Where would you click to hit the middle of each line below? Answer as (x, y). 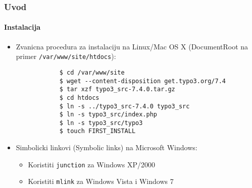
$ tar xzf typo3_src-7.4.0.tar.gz (117, 89)
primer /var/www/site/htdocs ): (66, 56)
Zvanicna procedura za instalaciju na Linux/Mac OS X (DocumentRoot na (132, 46)
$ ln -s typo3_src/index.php (108, 115)
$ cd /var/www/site (92, 72)
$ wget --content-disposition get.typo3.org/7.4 (143, 81)
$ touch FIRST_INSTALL (97, 131)
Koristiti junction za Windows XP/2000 (91, 164)
